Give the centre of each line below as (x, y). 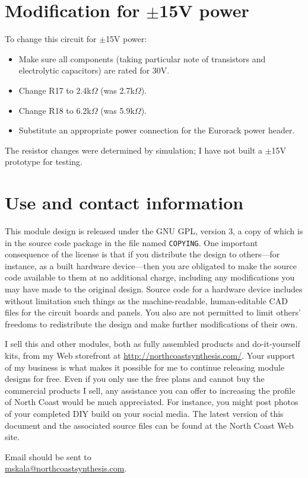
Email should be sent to (48, 456)
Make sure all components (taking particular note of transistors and (142, 58)
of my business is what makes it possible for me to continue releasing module (145, 367)
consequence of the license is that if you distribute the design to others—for (142, 254)
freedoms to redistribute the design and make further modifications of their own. (151, 324)
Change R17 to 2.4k (55, 90)
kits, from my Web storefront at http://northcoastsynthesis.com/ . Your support (150, 355)
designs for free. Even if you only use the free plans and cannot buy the (135, 379)
